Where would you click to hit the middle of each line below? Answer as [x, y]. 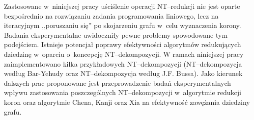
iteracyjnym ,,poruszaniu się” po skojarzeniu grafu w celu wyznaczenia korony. [123, 25]
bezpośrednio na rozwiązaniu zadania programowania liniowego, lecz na [111, 15]
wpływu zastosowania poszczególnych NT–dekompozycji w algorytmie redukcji [123, 92]
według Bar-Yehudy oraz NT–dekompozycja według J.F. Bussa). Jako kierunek [123, 73]
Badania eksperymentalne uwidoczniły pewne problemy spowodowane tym [116, 35]
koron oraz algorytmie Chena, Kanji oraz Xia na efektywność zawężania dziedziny [127, 102]
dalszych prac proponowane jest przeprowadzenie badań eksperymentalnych [118, 83]
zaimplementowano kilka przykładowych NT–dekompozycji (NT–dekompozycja [123, 63]
